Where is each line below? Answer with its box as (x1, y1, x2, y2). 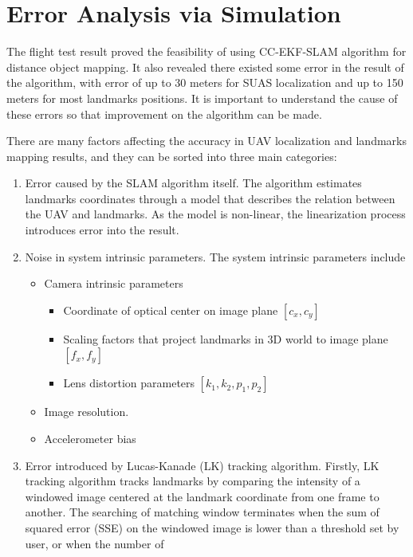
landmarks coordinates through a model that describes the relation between (25, 190, 395, 206)
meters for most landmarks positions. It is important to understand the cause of (6, 89, 398, 106)
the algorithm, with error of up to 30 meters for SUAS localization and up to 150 (6, 74, 403, 91)
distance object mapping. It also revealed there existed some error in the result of (6, 58, 404, 75)
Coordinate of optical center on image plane (63, 301, 278, 318)
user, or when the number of (25, 535, 164, 551)
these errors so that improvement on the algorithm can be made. (6, 105, 322, 122)
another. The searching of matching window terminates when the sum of (25, 504, 380, 520)
